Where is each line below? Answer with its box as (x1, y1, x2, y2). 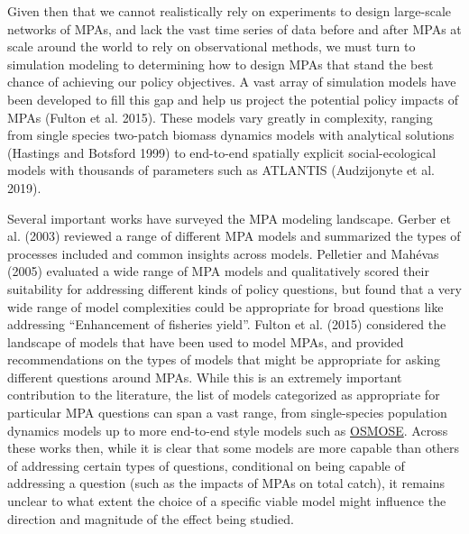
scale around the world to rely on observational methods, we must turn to (7, 37, 416, 56)
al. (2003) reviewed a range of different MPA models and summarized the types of (7, 226, 461, 245)
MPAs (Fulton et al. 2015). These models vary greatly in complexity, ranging (7, 107, 433, 126)
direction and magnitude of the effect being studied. (7, 509, 294, 528)
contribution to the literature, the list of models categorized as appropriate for (7, 385, 440, 404)
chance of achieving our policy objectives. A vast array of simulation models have (7, 72, 456, 91)
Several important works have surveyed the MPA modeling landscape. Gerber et (7, 208, 451, 227)
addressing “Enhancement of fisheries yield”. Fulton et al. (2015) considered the (7, 315, 446, 334)
